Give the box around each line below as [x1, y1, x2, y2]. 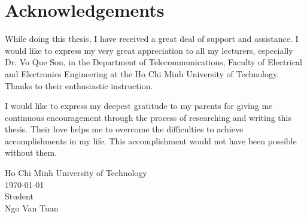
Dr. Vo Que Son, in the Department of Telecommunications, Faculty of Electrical [5, 56, 302, 68]
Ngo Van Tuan [5, 201, 59, 214]
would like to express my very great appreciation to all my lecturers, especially [5, 44, 293, 56]
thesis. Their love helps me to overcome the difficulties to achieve [5, 123, 244, 135]
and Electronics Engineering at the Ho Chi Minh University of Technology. [5, 67, 279, 80]
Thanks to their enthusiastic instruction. [5, 79, 153, 92]
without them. [5, 146, 57, 159]
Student [5, 190, 34, 202]
